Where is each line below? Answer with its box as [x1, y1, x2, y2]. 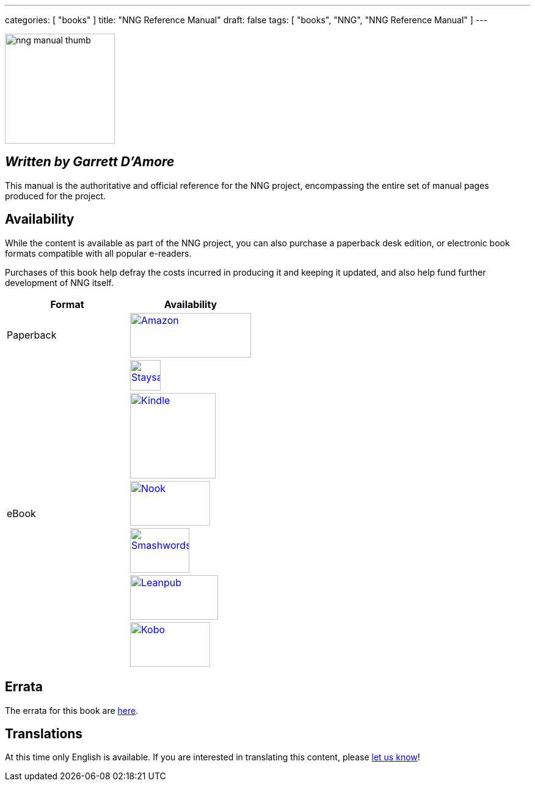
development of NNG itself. [5, 277, 114, 288]
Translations [5, 725, 83, 741]
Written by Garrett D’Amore [5, 154, 175, 170]
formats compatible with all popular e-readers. [5, 248, 192, 259]
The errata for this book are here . [5, 705, 139, 716]
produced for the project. [5, 190, 106, 201]
